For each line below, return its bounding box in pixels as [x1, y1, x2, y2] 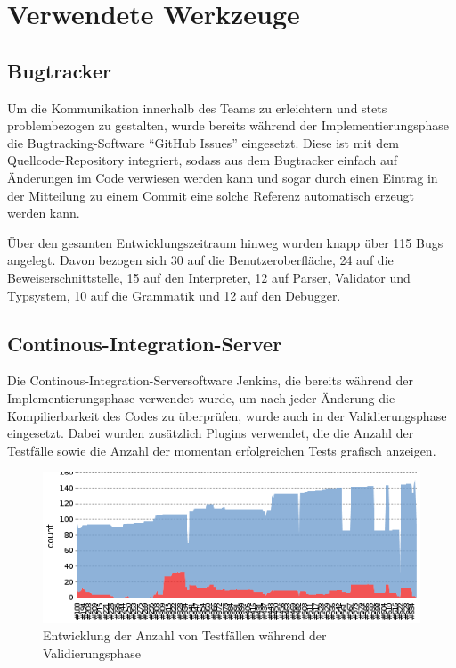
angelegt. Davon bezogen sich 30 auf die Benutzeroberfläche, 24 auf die [7, 251, 394, 269]
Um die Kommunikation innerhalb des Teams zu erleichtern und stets [7, 98, 387, 117]
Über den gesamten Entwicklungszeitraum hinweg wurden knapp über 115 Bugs [7, 233, 444, 252]
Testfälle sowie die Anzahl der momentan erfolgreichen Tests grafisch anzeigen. [7, 441, 436, 459]
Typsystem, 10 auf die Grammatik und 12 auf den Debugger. [7, 285, 341, 304]
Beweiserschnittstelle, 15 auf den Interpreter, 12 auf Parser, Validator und [7, 268, 411, 286]
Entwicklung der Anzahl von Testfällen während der [43, 626, 327, 645]
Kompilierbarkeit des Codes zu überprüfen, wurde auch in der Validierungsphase [7, 406, 447, 425]
